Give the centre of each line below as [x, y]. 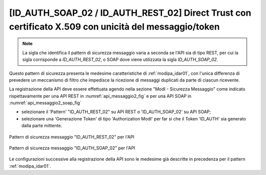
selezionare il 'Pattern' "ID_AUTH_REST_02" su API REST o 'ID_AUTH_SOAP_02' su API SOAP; [116, 112]
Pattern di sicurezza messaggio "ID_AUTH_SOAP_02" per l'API [72, 148]
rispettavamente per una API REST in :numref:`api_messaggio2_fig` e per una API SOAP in [100, 96]
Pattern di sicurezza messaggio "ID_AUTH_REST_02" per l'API [72, 137]
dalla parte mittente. [42, 126]
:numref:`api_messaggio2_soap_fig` [45, 103]
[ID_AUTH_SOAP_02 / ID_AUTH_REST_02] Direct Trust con [130, 13]
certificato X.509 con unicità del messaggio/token [115, 27]
